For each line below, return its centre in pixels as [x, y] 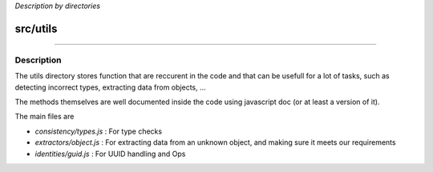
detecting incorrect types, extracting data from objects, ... [110, 87]
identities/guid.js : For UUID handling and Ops [110, 154]
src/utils [36, 28]
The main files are [45, 117]
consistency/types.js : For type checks [99, 131]
